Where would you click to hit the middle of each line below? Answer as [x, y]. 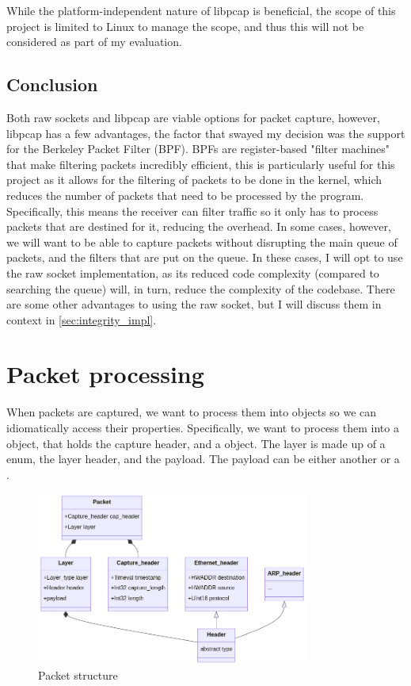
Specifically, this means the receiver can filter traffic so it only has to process [192, 211]
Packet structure [78, 675]
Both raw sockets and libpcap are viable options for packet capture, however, [193, 117]
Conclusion [52, 84]
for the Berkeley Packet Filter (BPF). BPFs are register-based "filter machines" [198, 149]
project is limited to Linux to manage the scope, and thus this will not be [185, 26]
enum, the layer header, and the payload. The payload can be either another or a [203, 459]
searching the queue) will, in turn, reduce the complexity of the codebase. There [201, 288]
